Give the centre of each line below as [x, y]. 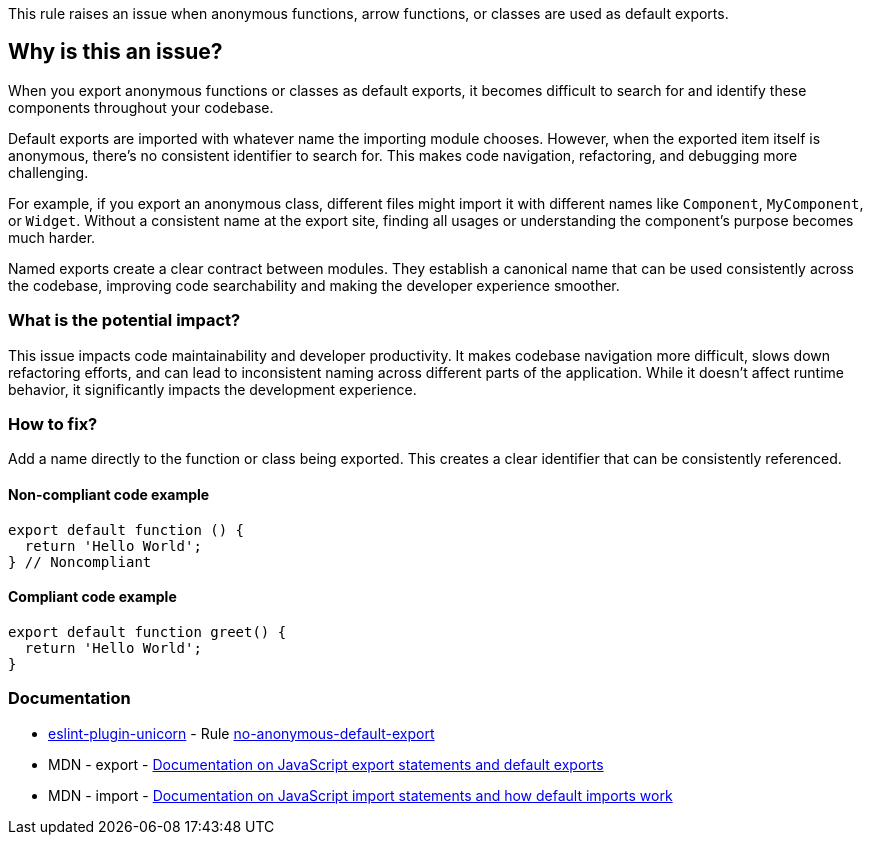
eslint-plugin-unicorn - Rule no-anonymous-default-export [241, 733]
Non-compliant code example [109, 494]
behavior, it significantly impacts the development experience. [212, 389]
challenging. [48, 172]
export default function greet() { [147, 631]
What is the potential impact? [124, 320]
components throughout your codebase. [141, 107]
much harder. [52, 237]
